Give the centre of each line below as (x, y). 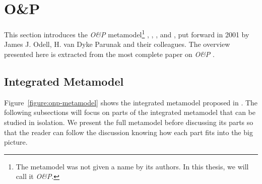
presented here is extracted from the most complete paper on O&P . (109, 54)
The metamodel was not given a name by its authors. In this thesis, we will (132, 166)
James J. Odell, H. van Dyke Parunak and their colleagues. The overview (117, 44)
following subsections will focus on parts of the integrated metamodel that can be (130, 112)
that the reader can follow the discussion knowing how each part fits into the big (128, 132)
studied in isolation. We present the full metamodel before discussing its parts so (129, 122)
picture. (16, 142)
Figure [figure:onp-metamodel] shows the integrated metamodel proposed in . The (131, 102)
